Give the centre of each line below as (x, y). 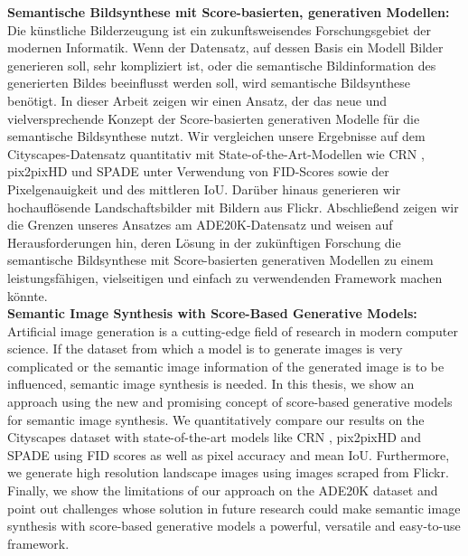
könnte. (28, 295)
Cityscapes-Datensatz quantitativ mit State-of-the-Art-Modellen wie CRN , (216, 153)
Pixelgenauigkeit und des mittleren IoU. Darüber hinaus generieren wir (204, 188)
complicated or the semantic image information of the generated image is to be (226, 366)
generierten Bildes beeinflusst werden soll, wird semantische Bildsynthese (209, 83)
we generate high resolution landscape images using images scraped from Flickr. (228, 472)
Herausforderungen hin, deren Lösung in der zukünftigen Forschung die (204, 242)
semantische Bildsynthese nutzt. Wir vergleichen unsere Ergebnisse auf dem (216, 136)
